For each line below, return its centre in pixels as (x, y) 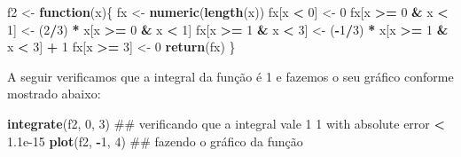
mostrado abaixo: (54, 94)
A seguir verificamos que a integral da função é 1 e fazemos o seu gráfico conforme (230, 76)
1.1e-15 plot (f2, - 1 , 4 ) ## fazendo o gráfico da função (155, 141)
